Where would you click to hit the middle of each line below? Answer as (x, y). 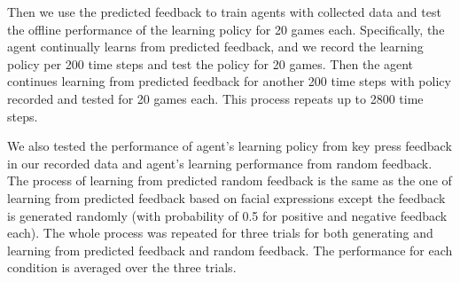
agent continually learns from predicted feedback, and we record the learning (215, 47)
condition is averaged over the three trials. (122, 267)
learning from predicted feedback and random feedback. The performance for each (230, 250)
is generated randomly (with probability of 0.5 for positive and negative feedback (227, 215)
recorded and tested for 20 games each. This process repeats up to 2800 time (215, 98)
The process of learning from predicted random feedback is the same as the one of (230, 180)
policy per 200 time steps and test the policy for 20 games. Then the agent (211, 63)
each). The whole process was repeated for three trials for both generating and (220, 233)
